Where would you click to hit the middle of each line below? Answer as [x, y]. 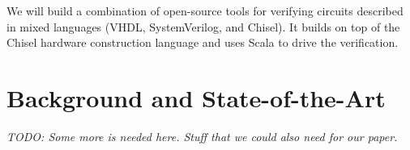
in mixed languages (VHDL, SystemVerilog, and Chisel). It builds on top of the [203, 26]
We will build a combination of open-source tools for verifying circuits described [205, 10]
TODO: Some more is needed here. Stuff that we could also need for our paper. [202, 136]
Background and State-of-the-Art [196, 97]
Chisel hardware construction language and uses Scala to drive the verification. [203, 42]
